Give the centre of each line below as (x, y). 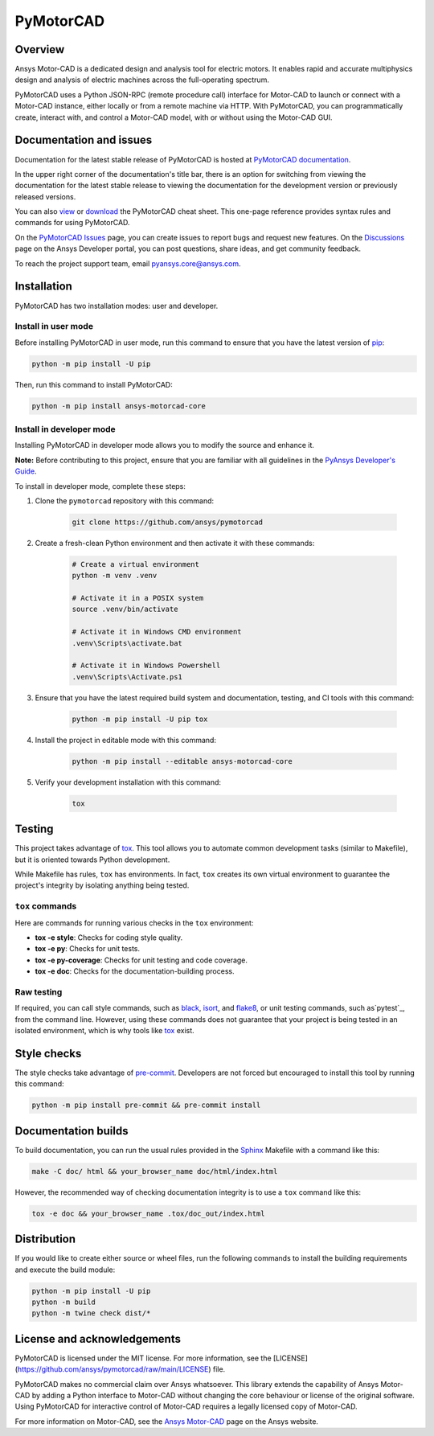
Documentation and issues (84, 140)
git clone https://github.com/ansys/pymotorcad (167, 522)
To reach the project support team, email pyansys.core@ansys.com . (128, 263)
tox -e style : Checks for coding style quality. (109, 938)
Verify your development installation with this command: (128, 782)
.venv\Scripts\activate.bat (127, 643)
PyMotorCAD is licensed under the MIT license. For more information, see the (143, 1358)
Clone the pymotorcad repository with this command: (125, 501)
